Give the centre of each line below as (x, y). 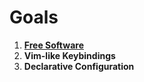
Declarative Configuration (79, 66)
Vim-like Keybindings (69, 55)
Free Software (53, 45)
